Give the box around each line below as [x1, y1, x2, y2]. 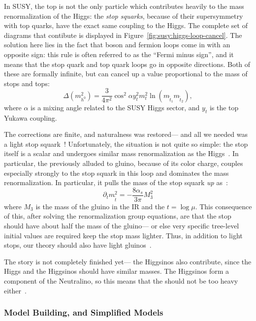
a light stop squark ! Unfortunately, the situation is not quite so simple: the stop [4, 138, 248, 149]
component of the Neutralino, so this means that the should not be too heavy [4, 275, 238, 286]
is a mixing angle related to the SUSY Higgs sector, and [31, 102, 200, 112]
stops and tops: [4, 78, 50, 88]
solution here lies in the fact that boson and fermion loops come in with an [4, 39, 230, 50]
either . [4, 285, 27, 295]
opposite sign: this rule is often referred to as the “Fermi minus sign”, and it [4, 49, 234, 59]
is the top [209, 102, 239, 112]
